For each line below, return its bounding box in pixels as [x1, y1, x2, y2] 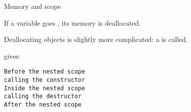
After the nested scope [4, 101, 82, 108]
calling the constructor [4, 76, 85, 84]
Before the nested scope [4, 68, 85, 75]
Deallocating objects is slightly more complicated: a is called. [4, 34, 188, 44]
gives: [4, 50, 21, 61]
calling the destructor [4, 93, 82, 100]
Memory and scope [4, 1, 61, 11]
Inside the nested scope [4, 84, 85, 92]
